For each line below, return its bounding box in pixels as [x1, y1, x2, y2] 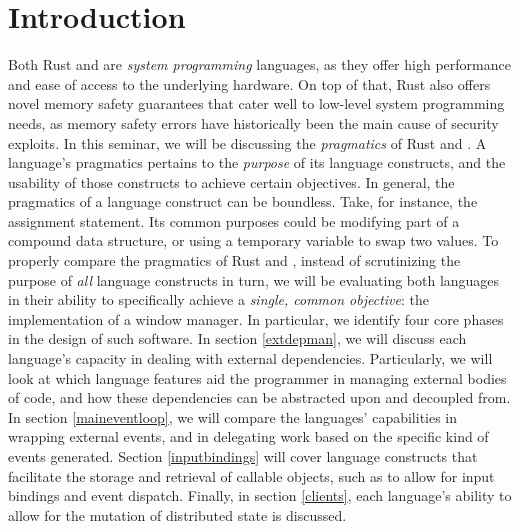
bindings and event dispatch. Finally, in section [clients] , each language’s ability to [8, 485, 512, 506]
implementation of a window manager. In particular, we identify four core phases [8, 308, 504, 329]
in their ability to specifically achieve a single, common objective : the [8, 289, 429, 310]
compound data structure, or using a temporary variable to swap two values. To [8, 230, 499, 251]
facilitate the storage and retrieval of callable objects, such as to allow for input [8, 465, 495, 486]
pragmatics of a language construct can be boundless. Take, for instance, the [8, 191, 478, 212]
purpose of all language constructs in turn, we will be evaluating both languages [8, 269, 500, 290]
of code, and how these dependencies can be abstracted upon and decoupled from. [8, 387, 511, 408]
